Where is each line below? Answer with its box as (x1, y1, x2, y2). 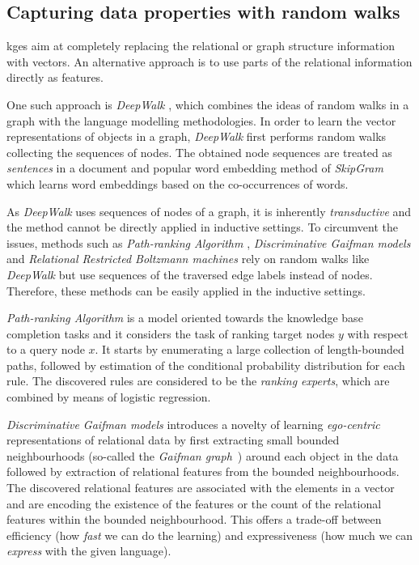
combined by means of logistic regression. (6, 389, 211, 406)
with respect (347, 325, 408, 342)
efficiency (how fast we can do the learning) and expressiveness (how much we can (6, 526, 413, 543)
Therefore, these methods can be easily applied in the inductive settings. (6, 282, 366, 299)
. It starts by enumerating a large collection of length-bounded (95, 341, 404, 358)
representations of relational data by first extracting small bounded (6, 431, 340, 448)
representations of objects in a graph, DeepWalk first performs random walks (6, 128, 387, 145)
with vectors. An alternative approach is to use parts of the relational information (6, 53, 413, 70)
